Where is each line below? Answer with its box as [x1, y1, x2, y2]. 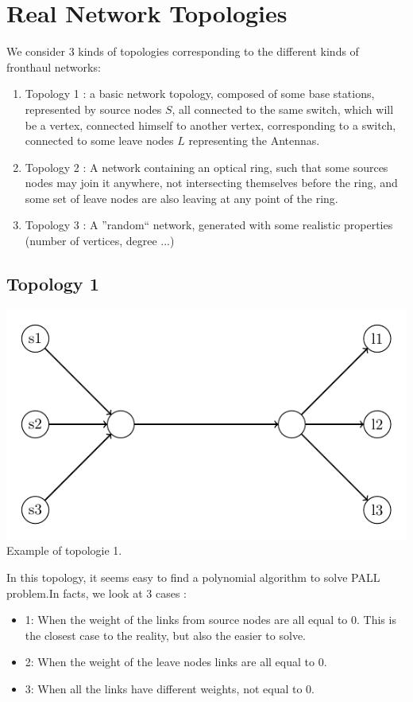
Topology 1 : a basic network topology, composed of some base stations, [25, 85, 375, 102]
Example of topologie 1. [6, 542, 122, 559]
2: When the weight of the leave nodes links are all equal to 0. [25, 653, 327, 670]
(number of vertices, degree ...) [25, 232, 175, 249]
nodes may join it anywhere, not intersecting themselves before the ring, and [25, 174, 398, 191]
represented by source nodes [25, 100, 162, 117]
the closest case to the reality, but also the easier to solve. [25, 626, 306, 643]
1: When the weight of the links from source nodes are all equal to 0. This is [25, 611, 396, 628]
